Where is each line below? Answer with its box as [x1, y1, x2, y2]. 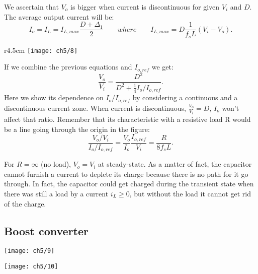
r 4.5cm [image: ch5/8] [4, 44, 78, 55]
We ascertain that [4, 2, 59, 12]
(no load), [41, 159, 71, 169]
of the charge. [4, 198, 46, 209]
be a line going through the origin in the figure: [4, 123, 150, 134]
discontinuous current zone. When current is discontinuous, [4, 102, 186, 113]
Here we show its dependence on [4, 92, 104, 103]
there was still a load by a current [4, 188, 109, 198]
